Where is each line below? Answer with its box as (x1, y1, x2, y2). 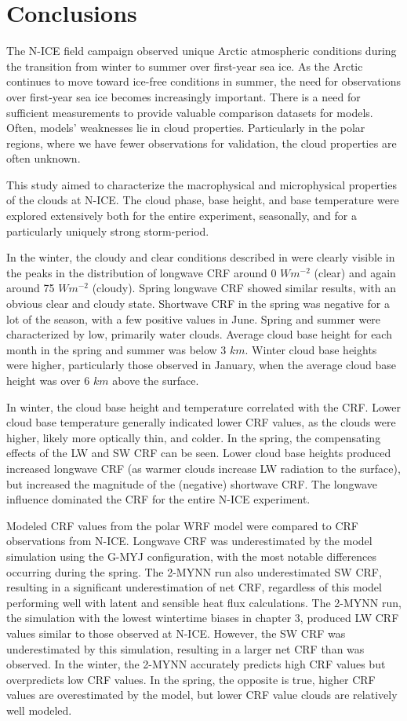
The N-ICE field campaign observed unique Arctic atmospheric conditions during (6, 42, 397, 59)
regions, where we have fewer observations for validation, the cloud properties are (6, 134, 397, 151)
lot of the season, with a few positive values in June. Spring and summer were (6, 310, 381, 327)
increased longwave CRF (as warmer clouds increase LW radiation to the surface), (6, 459, 401, 476)
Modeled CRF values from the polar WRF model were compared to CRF (6, 517, 358, 533)
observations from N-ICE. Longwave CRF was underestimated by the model (6, 533, 372, 549)
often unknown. (6, 150, 81, 167)
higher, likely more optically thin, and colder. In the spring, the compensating (6, 429, 381, 445)
